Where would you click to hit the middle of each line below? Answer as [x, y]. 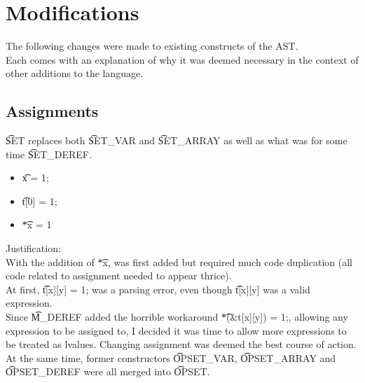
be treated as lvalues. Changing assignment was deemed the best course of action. [181, 344]
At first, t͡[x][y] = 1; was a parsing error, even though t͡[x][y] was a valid [158, 289]
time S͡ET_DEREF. [49, 154]
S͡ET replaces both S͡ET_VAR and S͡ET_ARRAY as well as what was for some [177, 140]
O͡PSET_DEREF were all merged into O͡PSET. [108, 371]
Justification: [33, 248]
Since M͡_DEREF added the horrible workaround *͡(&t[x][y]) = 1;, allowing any [177, 317]
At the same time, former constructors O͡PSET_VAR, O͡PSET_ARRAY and [171, 357]
